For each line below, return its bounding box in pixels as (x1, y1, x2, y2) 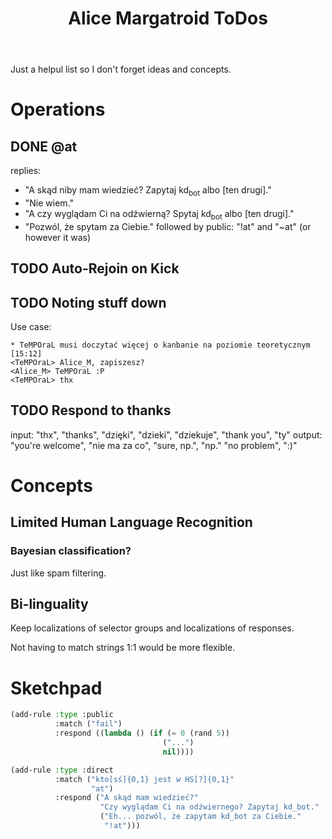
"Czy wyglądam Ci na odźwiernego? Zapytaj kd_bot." (99, 802, 320, 812)
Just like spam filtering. (10, 567, 107, 579)
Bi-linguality (10, 596, 89, 613)
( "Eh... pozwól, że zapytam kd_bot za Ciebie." (99, 812, 302, 822)
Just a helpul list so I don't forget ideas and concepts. (10, 63, 232, 76)
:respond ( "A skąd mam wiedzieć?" (54, 793, 199, 803)
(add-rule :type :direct (10, 765, 114, 775)
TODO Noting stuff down (10, 294, 167, 311)
